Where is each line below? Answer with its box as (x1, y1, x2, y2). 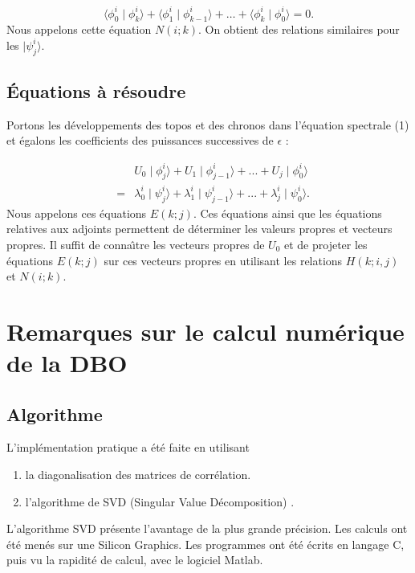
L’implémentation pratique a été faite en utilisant (6, 439, 250, 456)
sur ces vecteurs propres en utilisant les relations (104, 252, 343, 268)
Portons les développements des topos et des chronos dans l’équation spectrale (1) (6, 116, 409, 133)
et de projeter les (284, 235, 368, 252)
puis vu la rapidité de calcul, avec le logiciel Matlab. (6, 551, 263, 568)
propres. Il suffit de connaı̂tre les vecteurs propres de (6, 235, 265, 252)
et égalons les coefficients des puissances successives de (6, 132, 274, 149)
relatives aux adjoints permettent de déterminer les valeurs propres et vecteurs (6, 220, 393, 237)
